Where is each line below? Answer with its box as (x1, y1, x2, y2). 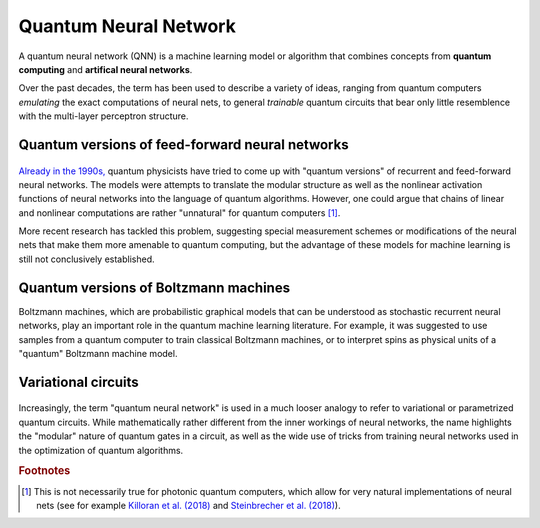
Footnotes (18, 464, 71, 478)
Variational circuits (18, 373, 139, 390)
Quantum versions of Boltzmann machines (18, 279, 290, 296)
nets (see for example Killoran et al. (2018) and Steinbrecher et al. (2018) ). (36, 499, 341, 511)
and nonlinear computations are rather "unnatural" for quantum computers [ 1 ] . (18, 206, 341, 219)
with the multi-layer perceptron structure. (18, 110, 189, 122)
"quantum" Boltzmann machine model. (18, 347, 178, 359)
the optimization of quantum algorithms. (18, 444, 184, 456)
